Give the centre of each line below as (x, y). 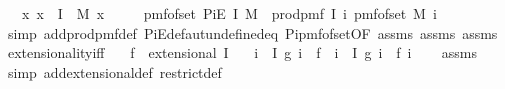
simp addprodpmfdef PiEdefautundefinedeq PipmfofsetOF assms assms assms (252, 32)
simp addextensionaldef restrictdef (114, 71)
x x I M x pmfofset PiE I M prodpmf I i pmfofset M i (229, 13)
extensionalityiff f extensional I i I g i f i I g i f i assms (242, 52)
